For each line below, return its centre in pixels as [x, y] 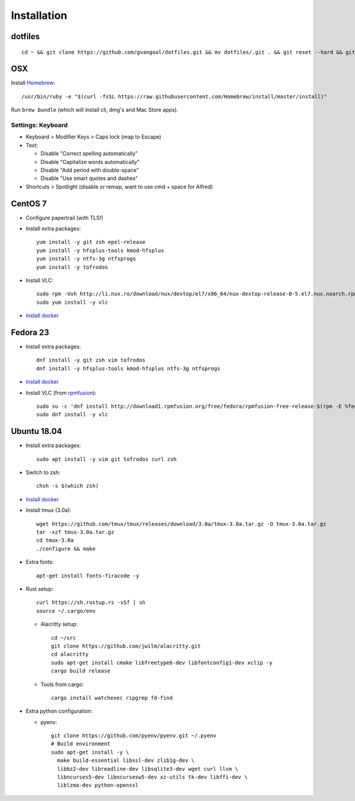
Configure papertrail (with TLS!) [64, 218]
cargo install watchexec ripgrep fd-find [112, 698]
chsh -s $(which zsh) [67, 486]
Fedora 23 [30, 332]
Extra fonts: [40, 562]
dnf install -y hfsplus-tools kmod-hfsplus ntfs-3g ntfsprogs [128, 368]
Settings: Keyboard [39, 126]
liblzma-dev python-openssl [98, 785]
